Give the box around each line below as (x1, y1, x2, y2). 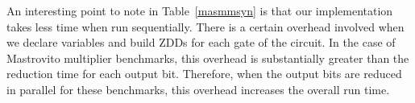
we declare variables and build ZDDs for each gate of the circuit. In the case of (6, 34, 396, 51)
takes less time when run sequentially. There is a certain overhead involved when (6, 18, 405, 35)
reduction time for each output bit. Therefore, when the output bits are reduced (6, 65, 402, 82)
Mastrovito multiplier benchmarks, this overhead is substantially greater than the (6, 49, 409, 66)
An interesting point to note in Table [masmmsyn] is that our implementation (6, 2, 393, 19)
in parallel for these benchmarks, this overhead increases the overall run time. (6, 80, 390, 97)
